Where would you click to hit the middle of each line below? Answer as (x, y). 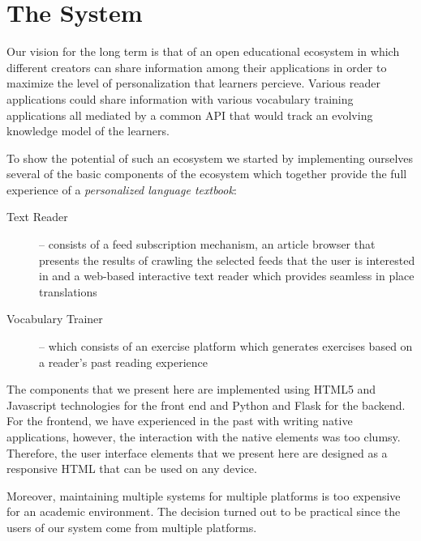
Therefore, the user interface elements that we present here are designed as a (197, 452)
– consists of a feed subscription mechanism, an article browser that (207, 244)
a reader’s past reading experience (123, 362)
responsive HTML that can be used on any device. (132, 469)
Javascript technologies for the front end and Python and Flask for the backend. (206, 405)
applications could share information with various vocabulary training (180, 98)
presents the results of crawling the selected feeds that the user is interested (227, 260)
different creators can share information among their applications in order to (197, 67)
